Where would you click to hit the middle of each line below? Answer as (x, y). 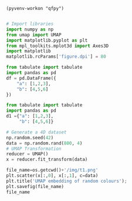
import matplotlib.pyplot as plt (47, 40)
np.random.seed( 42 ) (30, 138)
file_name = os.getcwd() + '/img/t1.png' (52, 170)
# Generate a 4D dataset (36, 132)
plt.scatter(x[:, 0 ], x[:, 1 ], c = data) (52, 176)
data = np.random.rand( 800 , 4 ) (44, 143)
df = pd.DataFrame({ (31, 78)
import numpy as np (30, 29)
